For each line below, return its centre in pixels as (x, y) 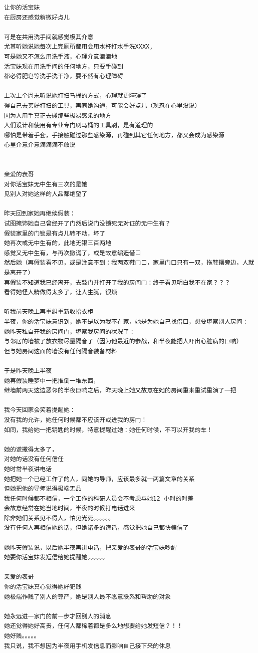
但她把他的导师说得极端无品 (43, 489)
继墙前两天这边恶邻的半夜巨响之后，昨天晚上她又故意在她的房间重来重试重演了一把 (120, 391)
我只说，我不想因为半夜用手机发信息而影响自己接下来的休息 (87, 646)
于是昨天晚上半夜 (28, 371)
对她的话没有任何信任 (34, 459)
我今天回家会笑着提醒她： (40, 410)
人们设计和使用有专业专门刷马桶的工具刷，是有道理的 (79, 126)
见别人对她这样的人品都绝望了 (46, 194)
